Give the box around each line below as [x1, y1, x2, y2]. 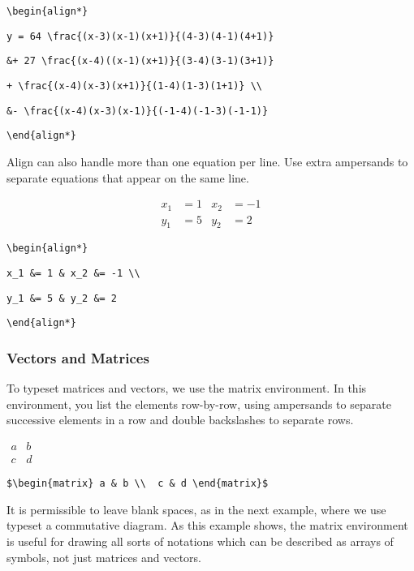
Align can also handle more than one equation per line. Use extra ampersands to [6, 152, 408, 170]
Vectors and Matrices [6, 347, 149, 367]
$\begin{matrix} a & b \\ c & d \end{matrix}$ [6, 478, 269, 490]
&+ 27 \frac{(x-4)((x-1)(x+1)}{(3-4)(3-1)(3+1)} [6, 55, 274, 67]
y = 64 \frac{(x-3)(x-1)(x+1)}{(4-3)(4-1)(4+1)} [6, 30, 274, 42]
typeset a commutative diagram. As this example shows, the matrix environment [6, 517, 408, 534]
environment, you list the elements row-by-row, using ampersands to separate [6, 395, 391, 412]
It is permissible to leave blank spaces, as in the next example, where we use [6, 500, 386, 517]
